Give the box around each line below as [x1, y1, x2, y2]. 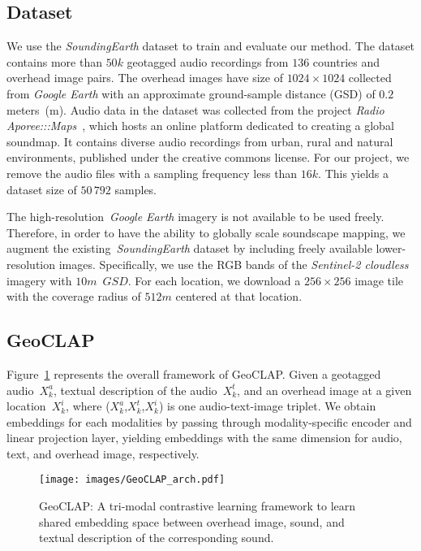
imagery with [6, 271, 72, 289]
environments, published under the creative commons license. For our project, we [6, 149, 410, 166]
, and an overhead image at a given [237, 381, 412, 398]
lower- [376, 240, 406, 257]
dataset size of [6, 180, 77, 197]
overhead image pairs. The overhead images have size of [6, 69, 283, 86]
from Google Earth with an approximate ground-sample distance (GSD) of [6, 85, 376, 102]
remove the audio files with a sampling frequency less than [6, 164, 298, 181]
